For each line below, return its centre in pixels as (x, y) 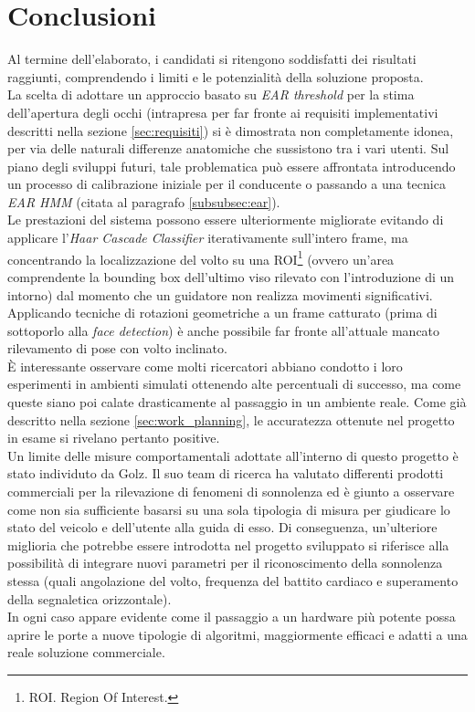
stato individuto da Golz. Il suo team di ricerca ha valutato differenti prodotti (226, 473)
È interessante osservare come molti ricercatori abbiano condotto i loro (205, 366)
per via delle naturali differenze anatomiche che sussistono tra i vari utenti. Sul (228, 148)
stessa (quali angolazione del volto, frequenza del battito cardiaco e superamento (233, 581)
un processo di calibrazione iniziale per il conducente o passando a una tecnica (227, 184)
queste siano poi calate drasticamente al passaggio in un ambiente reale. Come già (237, 402)
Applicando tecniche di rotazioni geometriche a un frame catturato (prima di (222, 313)
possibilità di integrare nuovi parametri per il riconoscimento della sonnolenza (225, 563)
